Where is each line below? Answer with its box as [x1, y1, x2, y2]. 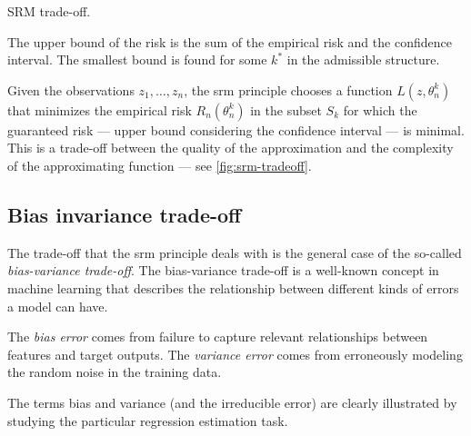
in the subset [250, 100, 322, 119]
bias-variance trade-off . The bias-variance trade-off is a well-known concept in [7, 261, 439, 280]
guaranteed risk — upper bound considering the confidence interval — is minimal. [7, 120, 465, 139]
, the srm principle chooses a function [184, 80, 393, 99]
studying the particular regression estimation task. [7, 411, 288, 430]
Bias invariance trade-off [7, 200, 242, 228]
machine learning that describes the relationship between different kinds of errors [7, 278, 459, 297]
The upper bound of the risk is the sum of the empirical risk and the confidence [7, 32, 452, 51]
